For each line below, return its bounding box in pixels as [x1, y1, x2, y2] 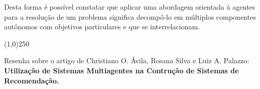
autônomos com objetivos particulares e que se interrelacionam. [4, 21, 200, 32]
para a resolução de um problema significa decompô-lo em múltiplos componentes [4, 11, 256, 22]
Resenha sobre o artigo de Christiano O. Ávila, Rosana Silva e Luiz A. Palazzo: [4, 55, 249, 66]
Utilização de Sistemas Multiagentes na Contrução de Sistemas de [4, 65, 239, 75]
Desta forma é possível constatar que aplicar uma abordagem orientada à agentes [4, 2, 255, 12]
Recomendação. [4, 75, 59, 85]
